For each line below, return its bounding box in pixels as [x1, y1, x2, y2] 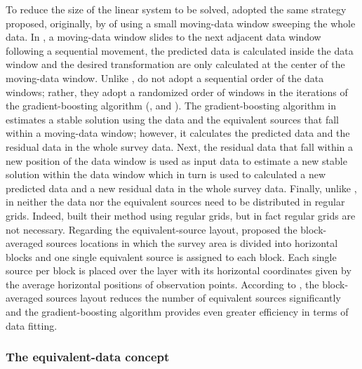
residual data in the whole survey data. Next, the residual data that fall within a [6, 139, 354, 154]
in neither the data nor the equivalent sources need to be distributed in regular [6, 194, 345, 209]
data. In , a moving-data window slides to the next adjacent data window [6, 29, 321, 44]
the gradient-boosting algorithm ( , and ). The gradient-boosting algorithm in [6, 98, 336, 113]
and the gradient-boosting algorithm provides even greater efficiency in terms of [6, 304, 349, 319]
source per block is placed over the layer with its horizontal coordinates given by [6, 263, 351, 278]
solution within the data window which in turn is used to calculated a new [6, 167, 326, 182]
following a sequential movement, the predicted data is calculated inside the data [6, 43, 354, 58]
